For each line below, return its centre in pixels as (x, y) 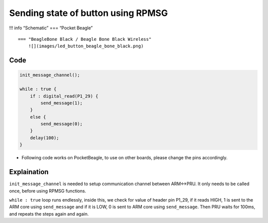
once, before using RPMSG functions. (48, 191)
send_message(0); (62, 124)
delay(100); (45, 138)
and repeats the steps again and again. (49, 214)
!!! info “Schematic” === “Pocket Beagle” (51, 28)
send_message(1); (62, 103)
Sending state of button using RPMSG (89, 13)
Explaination (29, 172)
